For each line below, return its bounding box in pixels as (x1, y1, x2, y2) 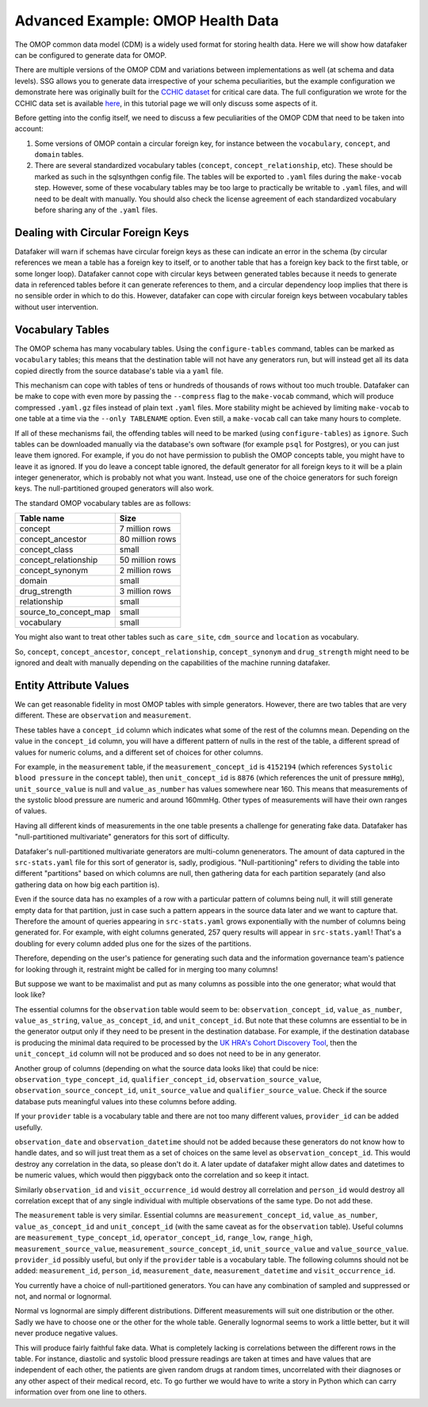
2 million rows (119, 565, 172, 576)
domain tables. (34, 150, 84, 159)
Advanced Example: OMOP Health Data (14, 12, 279, 29)
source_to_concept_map (19, 606, 111, 617)
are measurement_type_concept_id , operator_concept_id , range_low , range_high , (14, 1233, 313, 1242)
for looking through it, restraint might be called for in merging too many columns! (14, 964, 278, 974)
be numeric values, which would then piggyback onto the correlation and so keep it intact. (14, 1170, 309, 1180)
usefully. (14, 1122, 43, 1132)
